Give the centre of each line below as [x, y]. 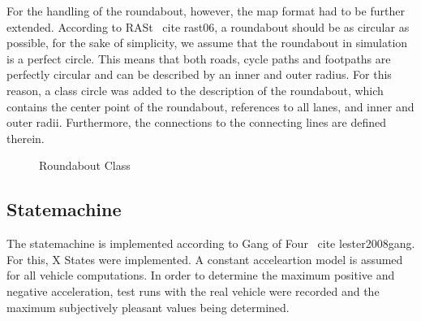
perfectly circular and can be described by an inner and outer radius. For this [199, 74]
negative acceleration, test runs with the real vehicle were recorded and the [193, 291]
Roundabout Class [85, 165]
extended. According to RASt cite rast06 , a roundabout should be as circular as [208, 26]
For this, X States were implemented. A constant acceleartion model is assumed [205, 259]
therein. [26, 138]
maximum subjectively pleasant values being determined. [148, 307]
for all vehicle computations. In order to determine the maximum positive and [201, 275]
